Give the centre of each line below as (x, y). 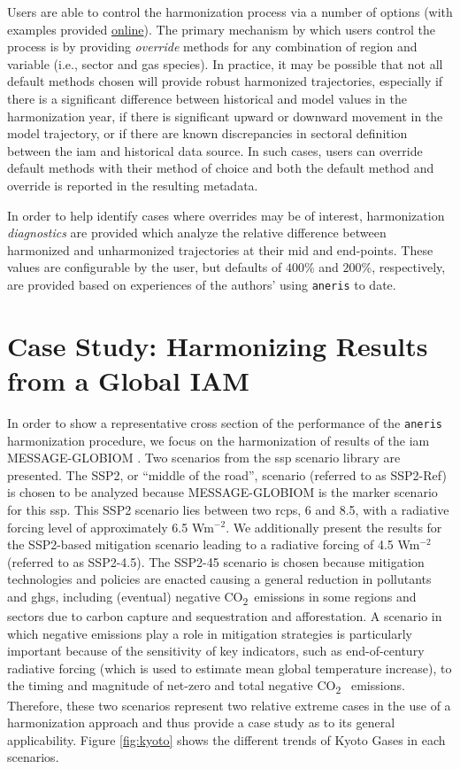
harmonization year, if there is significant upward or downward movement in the (225, 116)
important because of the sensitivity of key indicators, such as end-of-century (216, 651)
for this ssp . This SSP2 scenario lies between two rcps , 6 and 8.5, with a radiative (228, 509)
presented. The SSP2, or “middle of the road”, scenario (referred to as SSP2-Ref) (227, 474)
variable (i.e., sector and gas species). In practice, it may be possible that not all (225, 63)
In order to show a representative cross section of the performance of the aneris (225, 422)
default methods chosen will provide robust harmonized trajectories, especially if (225, 81)
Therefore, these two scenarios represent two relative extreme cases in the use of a (229, 705)
